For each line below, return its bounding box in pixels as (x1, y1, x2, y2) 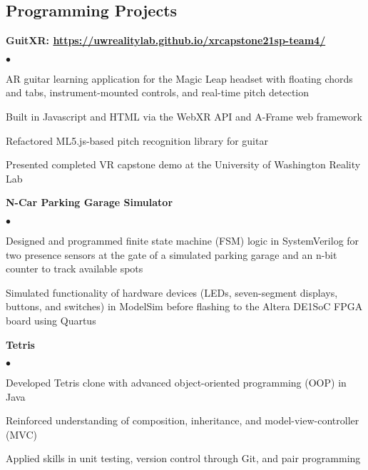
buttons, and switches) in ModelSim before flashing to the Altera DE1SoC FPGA (6, 299, 363, 314)
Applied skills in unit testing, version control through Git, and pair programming (6, 451, 361, 466)
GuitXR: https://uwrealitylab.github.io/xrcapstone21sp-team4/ (6, 33, 326, 48)
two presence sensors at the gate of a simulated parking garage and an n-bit (6, 247, 337, 262)
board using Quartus (6, 312, 96, 327)
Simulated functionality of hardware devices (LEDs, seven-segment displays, (6, 285, 338, 300)
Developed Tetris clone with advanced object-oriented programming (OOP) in (6, 375, 347, 390)
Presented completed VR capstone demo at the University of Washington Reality (6, 157, 361, 172)
